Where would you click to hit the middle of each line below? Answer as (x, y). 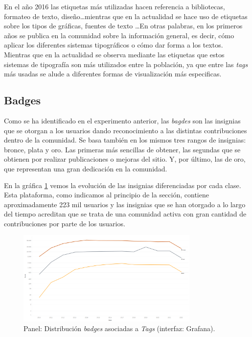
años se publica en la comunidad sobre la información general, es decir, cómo (119, 35)
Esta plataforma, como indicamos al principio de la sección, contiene (106, 195)
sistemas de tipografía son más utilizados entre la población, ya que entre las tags (126, 64)
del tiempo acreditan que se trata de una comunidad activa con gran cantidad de (125, 214)
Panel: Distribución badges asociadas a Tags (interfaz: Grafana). (119, 328)
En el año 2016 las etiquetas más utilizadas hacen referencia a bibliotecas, (115, 6)
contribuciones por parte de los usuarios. (65, 223)
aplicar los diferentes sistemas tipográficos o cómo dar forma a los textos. (114, 45)
